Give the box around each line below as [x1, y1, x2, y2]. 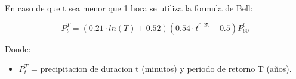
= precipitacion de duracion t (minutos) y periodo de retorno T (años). [30, 62, 292, 75]
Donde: [5, 42, 31, 55]
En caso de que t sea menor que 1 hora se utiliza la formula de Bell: [5, 2, 253, 14]
